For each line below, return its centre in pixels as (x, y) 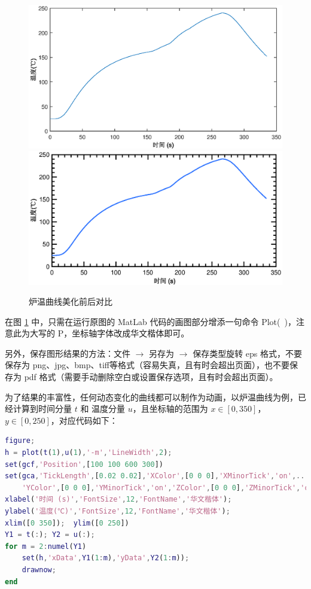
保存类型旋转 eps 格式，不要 (247, 353)
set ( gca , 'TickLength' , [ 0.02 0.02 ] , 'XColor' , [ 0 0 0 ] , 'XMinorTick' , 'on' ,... (157, 476)
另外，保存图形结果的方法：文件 (68, 353)
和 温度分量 (103, 409)
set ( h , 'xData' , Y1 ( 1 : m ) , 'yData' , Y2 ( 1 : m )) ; (106, 558)
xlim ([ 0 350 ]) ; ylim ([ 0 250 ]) (67, 523)
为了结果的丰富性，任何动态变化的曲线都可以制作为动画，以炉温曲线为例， (151, 397)
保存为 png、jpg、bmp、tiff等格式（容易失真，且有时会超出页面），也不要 (147, 365)
